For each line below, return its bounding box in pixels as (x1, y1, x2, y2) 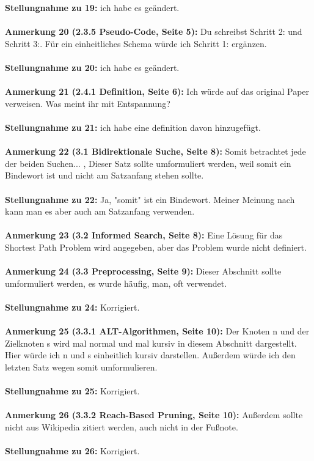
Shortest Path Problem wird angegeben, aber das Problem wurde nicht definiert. (5, 240, 307, 253)
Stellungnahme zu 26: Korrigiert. (5, 444, 140, 457)
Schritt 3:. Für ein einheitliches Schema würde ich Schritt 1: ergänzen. (5, 37, 267, 50)
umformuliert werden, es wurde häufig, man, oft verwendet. (5, 276, 227, 289)
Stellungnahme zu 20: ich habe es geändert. (5, 61, 180, 73)
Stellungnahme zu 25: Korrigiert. (5, 385, 140, 397)
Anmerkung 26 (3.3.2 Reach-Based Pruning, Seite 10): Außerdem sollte (5, 408, 303, 421)
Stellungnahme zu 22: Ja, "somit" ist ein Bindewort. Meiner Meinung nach (5, 193, 295, 205)
